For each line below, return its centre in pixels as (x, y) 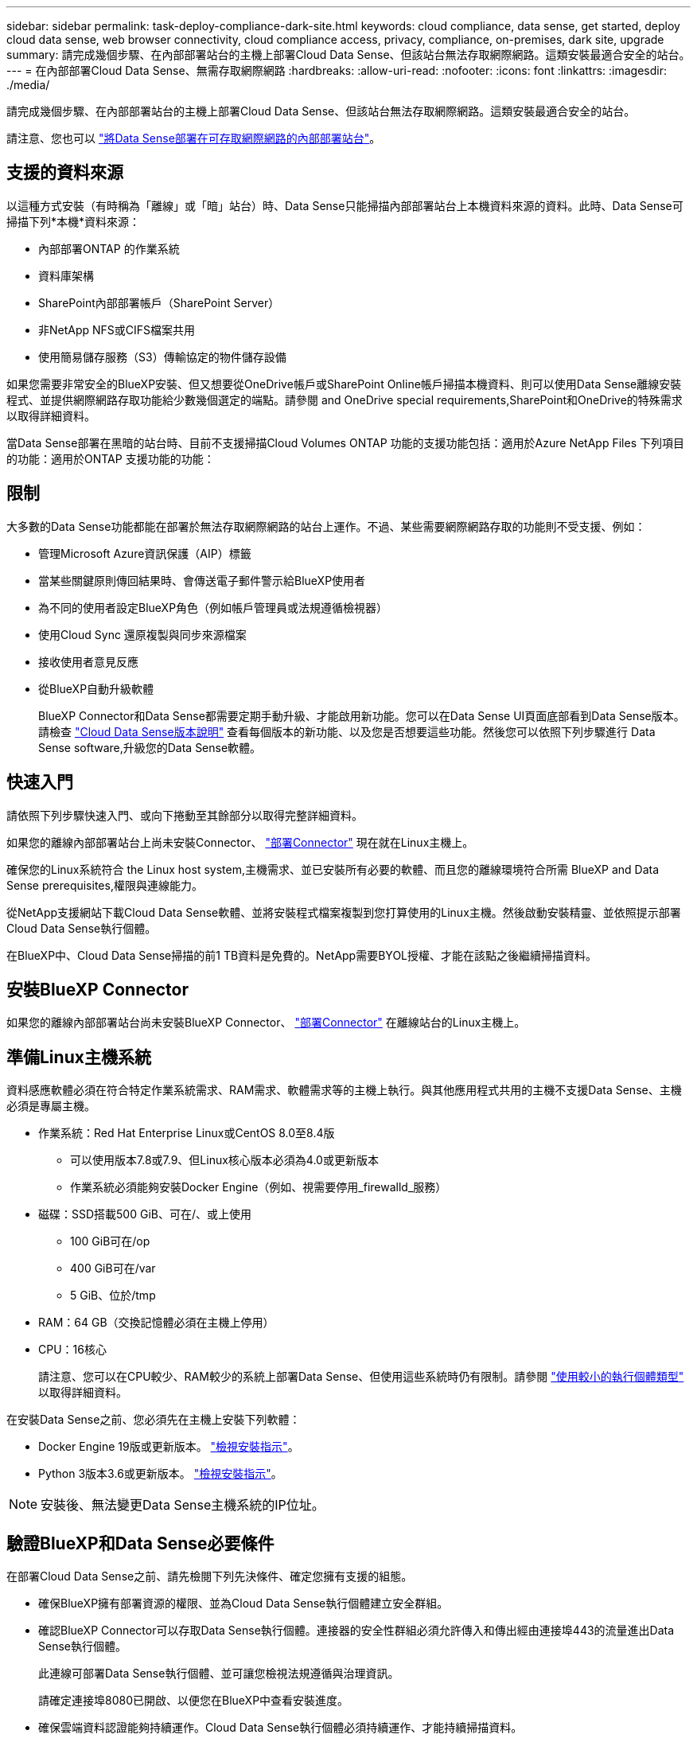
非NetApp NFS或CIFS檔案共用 (117, 329)
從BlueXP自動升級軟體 (96, 688)
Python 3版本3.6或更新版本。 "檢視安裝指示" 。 (160, 1474)
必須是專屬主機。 (51, 1106)
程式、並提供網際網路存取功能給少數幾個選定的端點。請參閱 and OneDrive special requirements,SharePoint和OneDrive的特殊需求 (345, 399)
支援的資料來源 (65, 173)
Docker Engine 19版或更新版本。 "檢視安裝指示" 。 (169, 1447)
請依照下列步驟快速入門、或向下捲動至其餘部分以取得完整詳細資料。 (185, 815)
